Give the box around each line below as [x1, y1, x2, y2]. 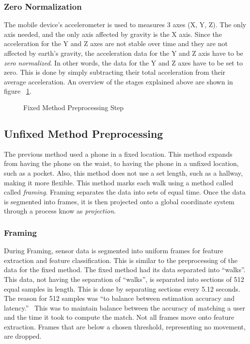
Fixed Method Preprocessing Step [23, 102, 124, 112]
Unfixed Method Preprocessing [4, 126, 163, 141]
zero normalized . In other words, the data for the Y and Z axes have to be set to [4, 57, 243, 67]
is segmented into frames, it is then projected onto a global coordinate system [4, 196, 234, 206]
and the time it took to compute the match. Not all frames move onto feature [4, 312, 234, 322]
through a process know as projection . [4, 206, 116, 216]
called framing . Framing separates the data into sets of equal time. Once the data [4, 187, 246, 197]
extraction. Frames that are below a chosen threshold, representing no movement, [4, 321, 246, 331]
